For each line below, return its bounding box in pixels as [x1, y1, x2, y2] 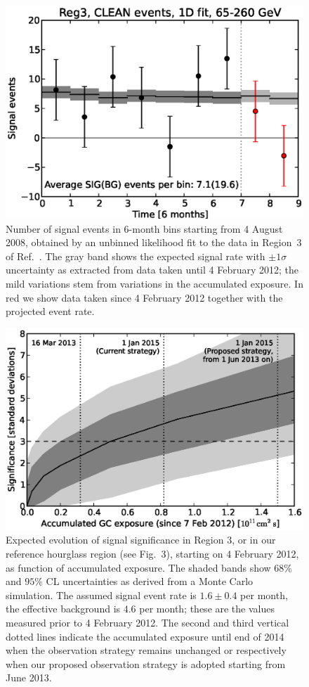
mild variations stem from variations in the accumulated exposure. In [6, 276, 303, 291]
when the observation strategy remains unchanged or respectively [6, 643, 287, 657]
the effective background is [6, 601, 121, 616]
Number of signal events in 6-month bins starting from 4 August [6, 221, 283, 236]
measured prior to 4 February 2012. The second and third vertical [6, 615, 289, 629]
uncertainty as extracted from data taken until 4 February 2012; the [6, 262, 298, 277]
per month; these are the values [139, 601, 275, 616]
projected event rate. [6, 304, 95, 319]
